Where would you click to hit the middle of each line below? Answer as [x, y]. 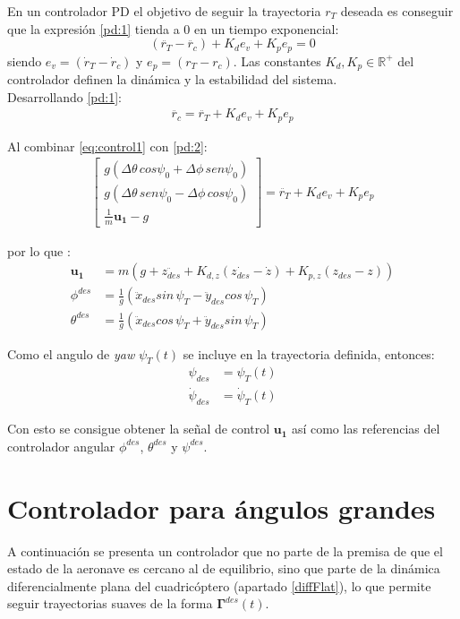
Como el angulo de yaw [71, 353]
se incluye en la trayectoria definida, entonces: [309, 353]
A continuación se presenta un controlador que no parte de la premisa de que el [225, 550]
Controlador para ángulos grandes [221, 507]
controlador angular [61, 446]
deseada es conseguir [397, 11]
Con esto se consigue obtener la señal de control [139, 429]
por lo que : [39, 250]
